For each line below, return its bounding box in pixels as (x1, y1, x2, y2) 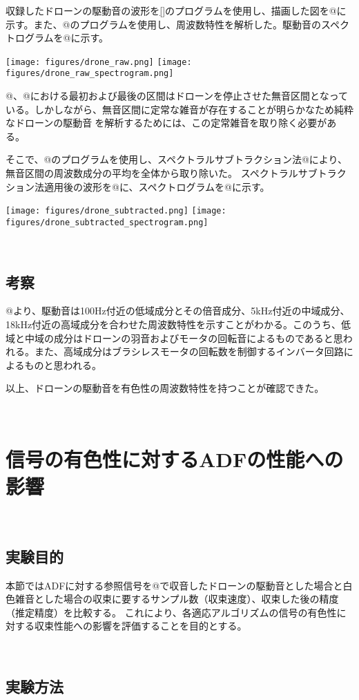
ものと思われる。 (24, 357, 101, 372)
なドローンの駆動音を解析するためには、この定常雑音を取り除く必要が (6, 115, 327, 130)
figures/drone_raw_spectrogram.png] (6, 68, 174, 79)
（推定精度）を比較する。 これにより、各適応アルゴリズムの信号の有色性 (6, 605, 337, 619)
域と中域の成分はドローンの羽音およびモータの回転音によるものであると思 (6, 330, 343, 345)
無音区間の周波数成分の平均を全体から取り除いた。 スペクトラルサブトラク (6, 166, 347, 180)
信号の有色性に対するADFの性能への (6, 444, 344, 473)
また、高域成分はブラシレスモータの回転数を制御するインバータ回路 (34, 344, 344, 359)
